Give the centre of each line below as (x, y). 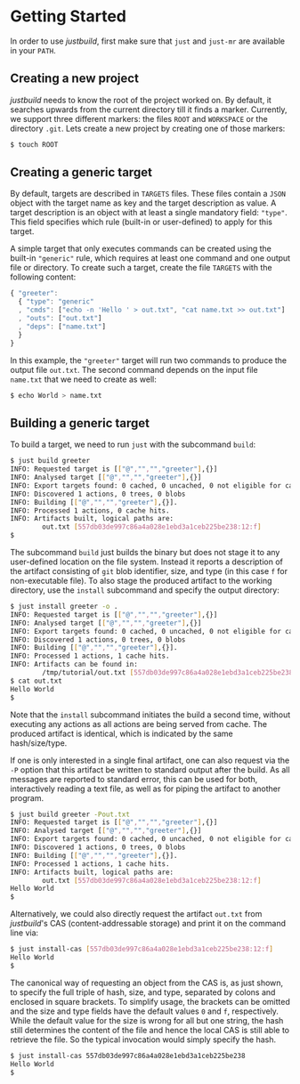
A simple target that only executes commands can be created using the (141, 249)
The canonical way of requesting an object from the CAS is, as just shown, (147, 983)
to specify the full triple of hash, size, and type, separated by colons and (143, 992)
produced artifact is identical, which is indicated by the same (122, 733)
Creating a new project (74, 79)
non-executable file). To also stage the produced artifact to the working (141, 581)
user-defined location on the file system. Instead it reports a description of (147, 562)
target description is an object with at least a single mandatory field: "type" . (149, 213)
